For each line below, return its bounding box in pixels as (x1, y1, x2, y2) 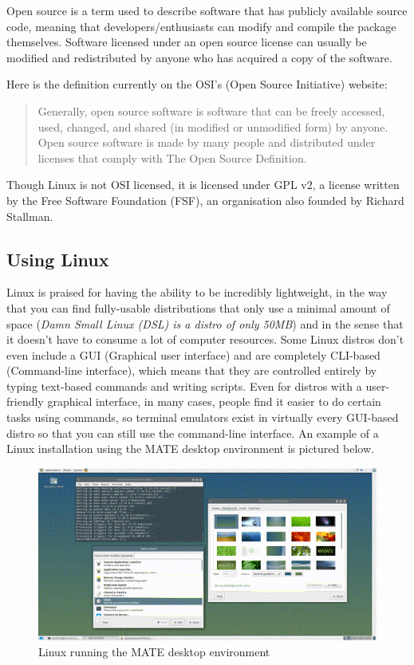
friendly (6, 393, 44, 410)
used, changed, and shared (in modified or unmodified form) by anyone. (37, 118, 388, 135)
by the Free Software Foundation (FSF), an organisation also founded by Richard (6, 191, 404, 208)
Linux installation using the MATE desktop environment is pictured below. (6, 440, 374, 457)
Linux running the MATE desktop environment (38, 643, 270, 659)
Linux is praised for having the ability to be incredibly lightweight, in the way (6, 284, 388, 301)
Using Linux (6, 246, 109, 271)
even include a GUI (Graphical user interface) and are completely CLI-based (6, 346, 380, 363)
